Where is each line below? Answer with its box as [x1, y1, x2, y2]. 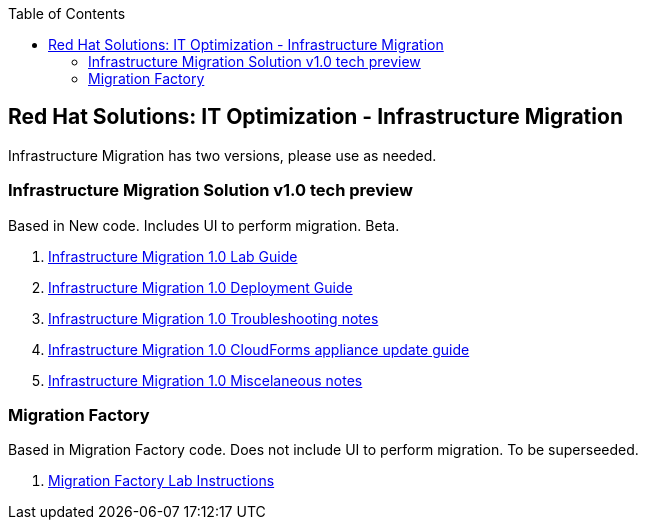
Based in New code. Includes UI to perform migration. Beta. [8, 216, 400, 234]
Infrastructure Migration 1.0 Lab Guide [48, 247, 298, 265]
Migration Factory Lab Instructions [48, 472, 275, 490]
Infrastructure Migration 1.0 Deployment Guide [48, 278, 353, 296]
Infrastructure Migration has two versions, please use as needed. [8, 146, 437, 164]
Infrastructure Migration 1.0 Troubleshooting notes [48, 309, 379, 327]
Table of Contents [8, 5, 126, 22]
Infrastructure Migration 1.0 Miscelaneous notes [48, 371, 363, 389]
